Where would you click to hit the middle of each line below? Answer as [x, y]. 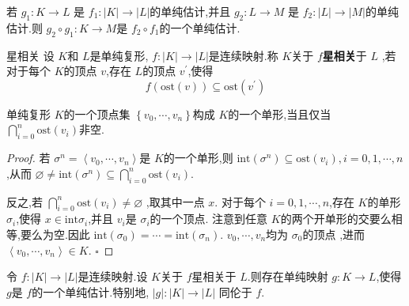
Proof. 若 [28, 158]
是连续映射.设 [113, 276]
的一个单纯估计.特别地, [91, 291]
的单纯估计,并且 [190, 11]
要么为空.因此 [55, 234]
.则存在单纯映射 [288, 276]
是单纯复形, [119, 55]
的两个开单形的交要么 [336, 219]
